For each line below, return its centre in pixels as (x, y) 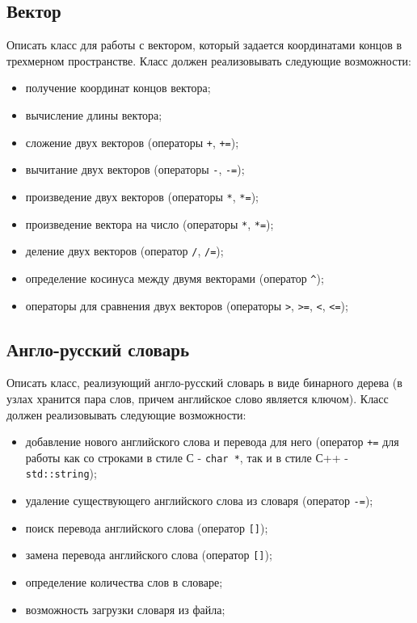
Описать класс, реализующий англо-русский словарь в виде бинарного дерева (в (204, 383)
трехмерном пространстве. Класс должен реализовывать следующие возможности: (209, 60)
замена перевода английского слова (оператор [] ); (149, 555)
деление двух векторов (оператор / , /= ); (124, 251)
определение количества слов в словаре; (124, 582)
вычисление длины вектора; (94, 114)
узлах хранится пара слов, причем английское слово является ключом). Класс (198, 398)
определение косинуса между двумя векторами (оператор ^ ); (175, 278)
